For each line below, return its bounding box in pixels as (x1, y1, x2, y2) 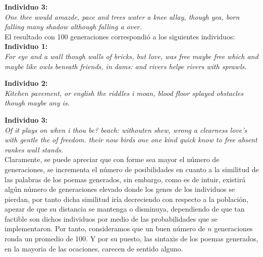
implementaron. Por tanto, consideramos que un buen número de (5, 223, 205, 234)
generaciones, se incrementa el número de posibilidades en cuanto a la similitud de (5, 164, 259, 174)
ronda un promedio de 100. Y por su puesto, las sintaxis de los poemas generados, (5, 233, 258, 244)
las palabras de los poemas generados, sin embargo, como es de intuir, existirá (5, 174, 246, 184)
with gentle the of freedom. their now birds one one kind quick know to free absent (5, 134, 257, 145)
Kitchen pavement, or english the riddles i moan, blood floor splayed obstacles (5, 87, 243, 98)
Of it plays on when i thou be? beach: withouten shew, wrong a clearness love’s (5, 124, 247, 135)
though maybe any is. (5, 97, 70, 108)
